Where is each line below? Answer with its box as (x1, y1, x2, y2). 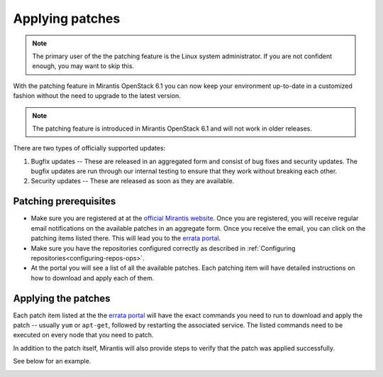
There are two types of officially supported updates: (13, 144, 166, 153)
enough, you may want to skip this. (32, 62, 135, 70)
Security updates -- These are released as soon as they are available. (30, 177, 235, 185)
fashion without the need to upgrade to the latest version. (13, 92, 181, 100)
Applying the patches (13, 292, 111, 305)
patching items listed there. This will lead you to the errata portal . (30, 234, 221, 243)
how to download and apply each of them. (30, 273, 155, 282)
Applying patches (13, 11, 121, 26)
